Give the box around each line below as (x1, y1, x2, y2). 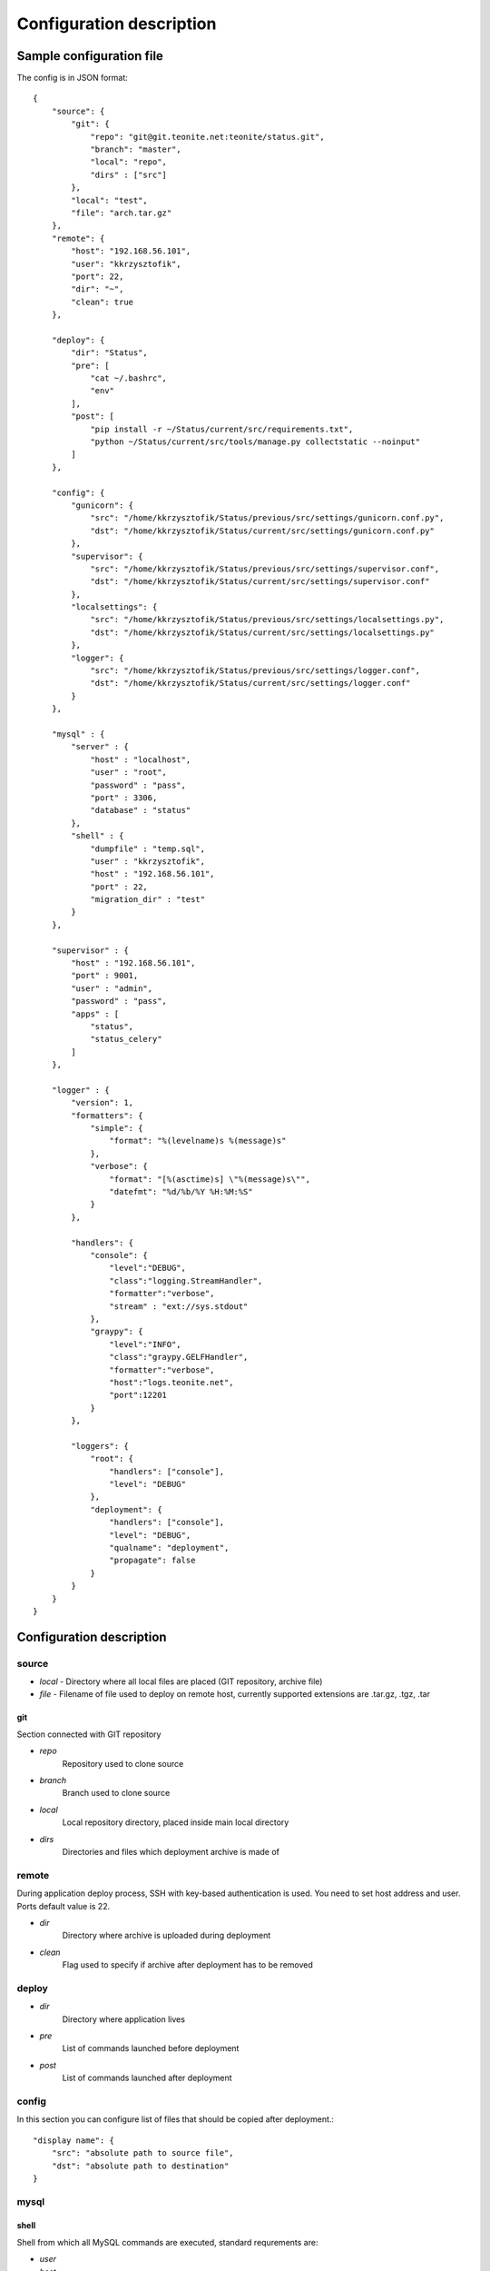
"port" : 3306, (90, 792, 158, 803)
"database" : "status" (90, 805, 191, 816)
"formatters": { (71, 1110, 143, 1121)
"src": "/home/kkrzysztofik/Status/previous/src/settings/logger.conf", (90, 666, 421, 676)
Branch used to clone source (62, 1788, 171, 1799)
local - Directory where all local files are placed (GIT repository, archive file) (39, 1676, 323, 1687)
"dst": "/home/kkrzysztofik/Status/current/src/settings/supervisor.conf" (90, 577, 430, 587)
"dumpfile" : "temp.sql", (90, 843, 206, 854)
